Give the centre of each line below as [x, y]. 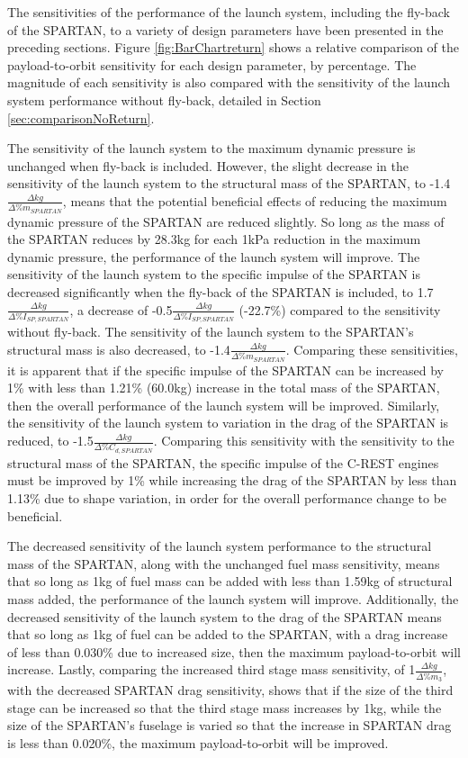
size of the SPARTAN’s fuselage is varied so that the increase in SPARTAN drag [229, 725]
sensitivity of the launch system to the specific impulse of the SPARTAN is [214, 274]
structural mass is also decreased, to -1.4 [119, 349]
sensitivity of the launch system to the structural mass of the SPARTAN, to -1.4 [229, 183]
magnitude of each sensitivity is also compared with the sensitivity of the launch [229, 82]
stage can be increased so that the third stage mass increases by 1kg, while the [225, 707]
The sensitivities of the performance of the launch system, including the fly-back [229, 12]
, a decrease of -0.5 [121, 309]
